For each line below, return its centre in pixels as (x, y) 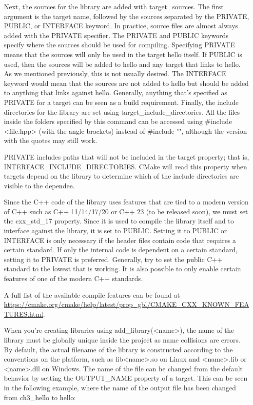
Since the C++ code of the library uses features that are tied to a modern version (126, 202)
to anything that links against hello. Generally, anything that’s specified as (116, 92)
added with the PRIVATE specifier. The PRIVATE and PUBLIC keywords (116, 35)
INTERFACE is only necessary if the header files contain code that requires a (120, 240)
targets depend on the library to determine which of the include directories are (121, 176)
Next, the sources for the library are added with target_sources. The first (114, 6)
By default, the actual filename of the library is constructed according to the (118, 349)
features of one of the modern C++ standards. (74, 278)
